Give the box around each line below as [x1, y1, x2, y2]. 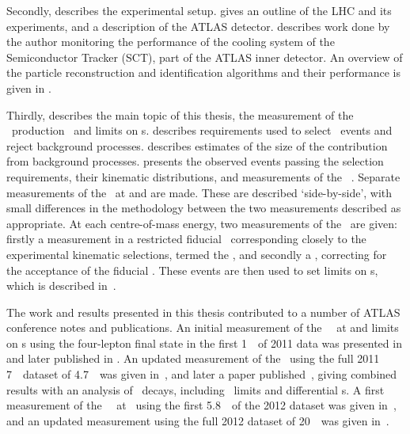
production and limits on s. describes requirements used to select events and [11, 122, 393, 139]
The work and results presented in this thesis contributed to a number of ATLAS [6, 303, 401, 320]
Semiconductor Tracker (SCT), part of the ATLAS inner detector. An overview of [6, 48, 403, 65]
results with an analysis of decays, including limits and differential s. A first [6, 381, 385, 398]
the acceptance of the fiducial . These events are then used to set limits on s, [6, 261, 378, 278]
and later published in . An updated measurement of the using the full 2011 [6, 350, 380, 367]
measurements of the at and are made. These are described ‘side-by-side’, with [6, 184, 393, 200]
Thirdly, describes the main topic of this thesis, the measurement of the [6, 106, 354, 123]
